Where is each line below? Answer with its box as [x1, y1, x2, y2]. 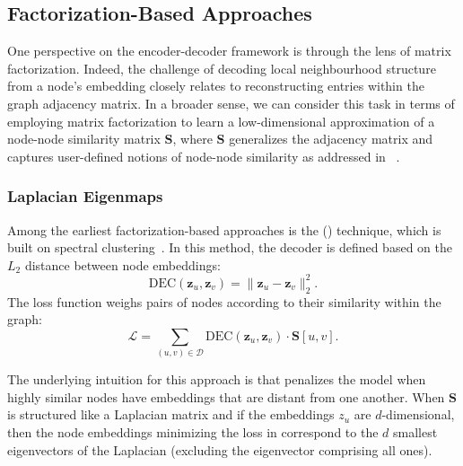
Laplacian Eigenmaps [7, 185, 163, 207]
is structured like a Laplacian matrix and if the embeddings [7, 405, 335, 424]
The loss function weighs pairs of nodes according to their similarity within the [7, 292, 441, 311]
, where [172, 129, 213, 148]
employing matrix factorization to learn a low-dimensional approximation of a [7, 111, 435, 130]
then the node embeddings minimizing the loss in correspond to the [7, 423, 379, 442]
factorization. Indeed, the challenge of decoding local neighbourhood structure [7, 58, 436, 77]
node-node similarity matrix [7, 129, 161, 148]
